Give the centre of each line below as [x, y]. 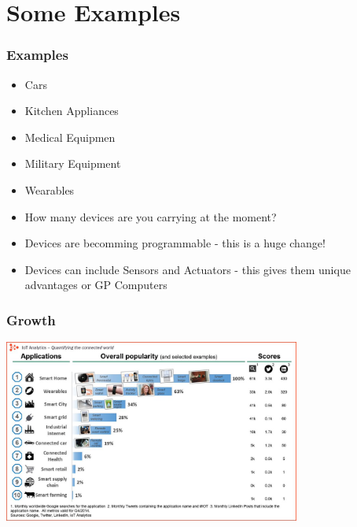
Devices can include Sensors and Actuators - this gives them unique [188, 269]
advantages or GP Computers [96, 285]
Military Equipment [73, 163]
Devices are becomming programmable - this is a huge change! [175, 243]
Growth [31, 319]
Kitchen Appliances [72, 111]
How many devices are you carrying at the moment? [151, 216]
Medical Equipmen [70, 137]
